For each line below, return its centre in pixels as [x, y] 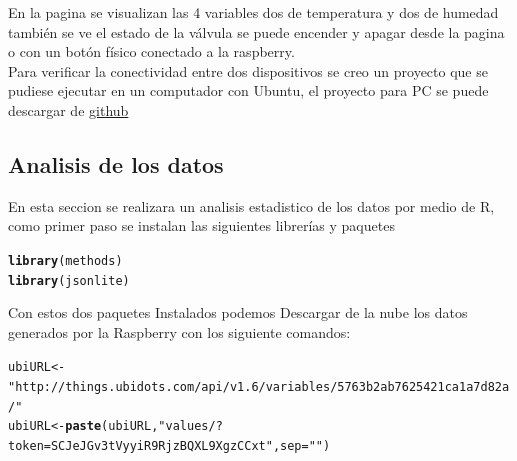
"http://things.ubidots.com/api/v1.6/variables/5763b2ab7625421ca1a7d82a [259, 387]
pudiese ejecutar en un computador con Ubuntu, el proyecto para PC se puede [248, 90]
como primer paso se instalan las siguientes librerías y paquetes [201, 225]
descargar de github [68, 109]
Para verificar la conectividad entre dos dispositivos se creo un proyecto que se [248, 70]
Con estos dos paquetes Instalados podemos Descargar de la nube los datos [238, 312]
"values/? [190, 426]
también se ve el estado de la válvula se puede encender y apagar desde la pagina [256, 31]
